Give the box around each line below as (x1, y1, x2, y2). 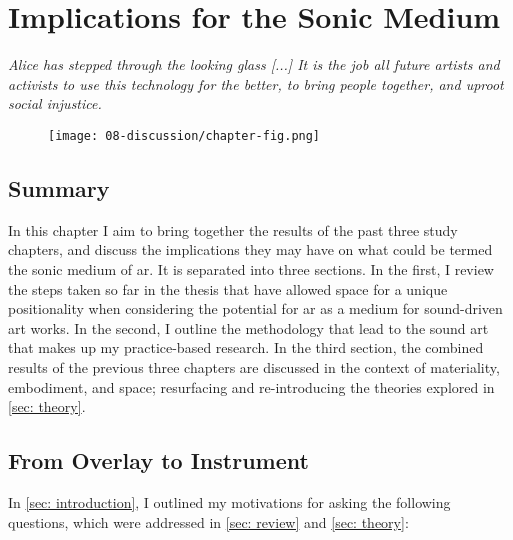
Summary (8, 172, 110, 203)
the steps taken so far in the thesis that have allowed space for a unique (8, 278, 448, 299)
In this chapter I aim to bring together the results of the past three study (8, 219, 458, 240)
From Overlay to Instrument (8, 445, 309, 476)
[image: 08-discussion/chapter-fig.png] (48, 128, 321, 143)
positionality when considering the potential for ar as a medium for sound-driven (8, 298, 503, 319)
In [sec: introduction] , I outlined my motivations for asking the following (8, 491, 451, 512)
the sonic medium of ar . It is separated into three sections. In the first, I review (8, 258, 494, 279)
